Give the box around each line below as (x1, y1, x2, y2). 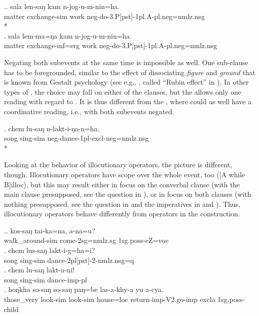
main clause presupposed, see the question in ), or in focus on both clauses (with (4, 189, 251, 199)
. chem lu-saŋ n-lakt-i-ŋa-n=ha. (4, 123, 99, 133)
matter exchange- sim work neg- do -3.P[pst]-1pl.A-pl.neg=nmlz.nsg (4, 11, 205, 21)
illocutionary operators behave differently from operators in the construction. (4, 208, 240, 219)
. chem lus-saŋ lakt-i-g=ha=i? (4, 245, 95, 255)
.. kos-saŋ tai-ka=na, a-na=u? (4, 225, 95, 235)
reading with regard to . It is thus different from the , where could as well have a (4, 96, 251, 107)
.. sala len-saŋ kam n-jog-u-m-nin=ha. (4, 1, 120, 11)
